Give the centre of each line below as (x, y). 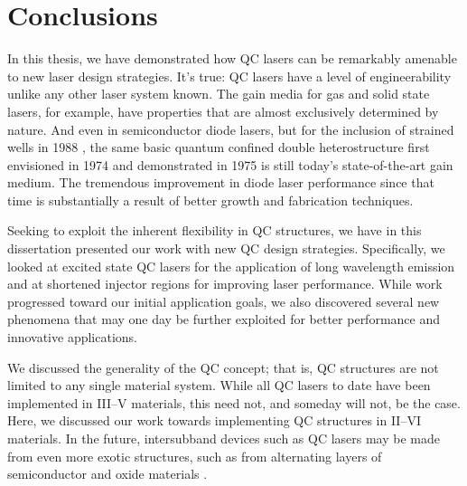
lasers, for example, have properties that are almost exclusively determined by (223, 111)
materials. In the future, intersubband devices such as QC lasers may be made (224, 438)
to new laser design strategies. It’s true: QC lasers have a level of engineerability (229, 76)
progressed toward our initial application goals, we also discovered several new (224, 301)
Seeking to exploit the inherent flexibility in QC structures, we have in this (215, 230)
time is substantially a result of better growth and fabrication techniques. (210, 200)
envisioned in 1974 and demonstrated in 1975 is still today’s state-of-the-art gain (230, 164)
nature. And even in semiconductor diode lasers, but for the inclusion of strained (231, 129)
